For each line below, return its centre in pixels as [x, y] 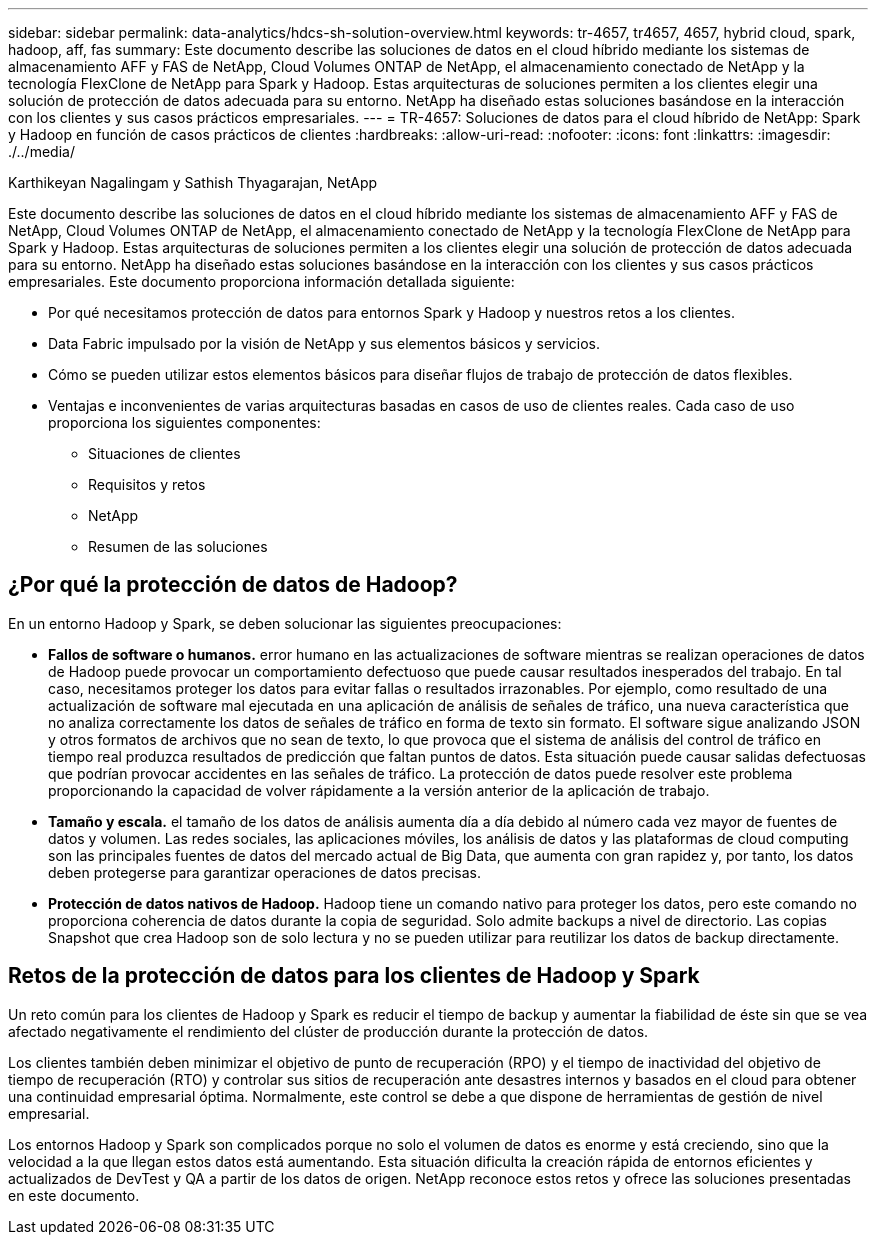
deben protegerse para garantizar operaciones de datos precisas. [264, 872]
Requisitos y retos [147, 484]
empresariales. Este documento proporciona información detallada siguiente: [261, 281]
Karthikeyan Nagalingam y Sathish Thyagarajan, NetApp [193, 182]
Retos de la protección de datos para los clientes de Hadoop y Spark [354, 976]
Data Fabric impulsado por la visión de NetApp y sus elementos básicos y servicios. [324, 343]
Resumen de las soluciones [178, 546]
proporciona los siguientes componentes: [184, 422]
